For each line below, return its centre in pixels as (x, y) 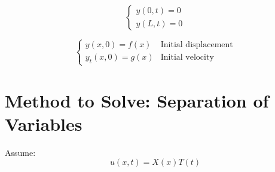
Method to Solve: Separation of (137, 100)
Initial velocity (187, 58)
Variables (44, 123)
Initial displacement (197, 45)
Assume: (20, 152)
